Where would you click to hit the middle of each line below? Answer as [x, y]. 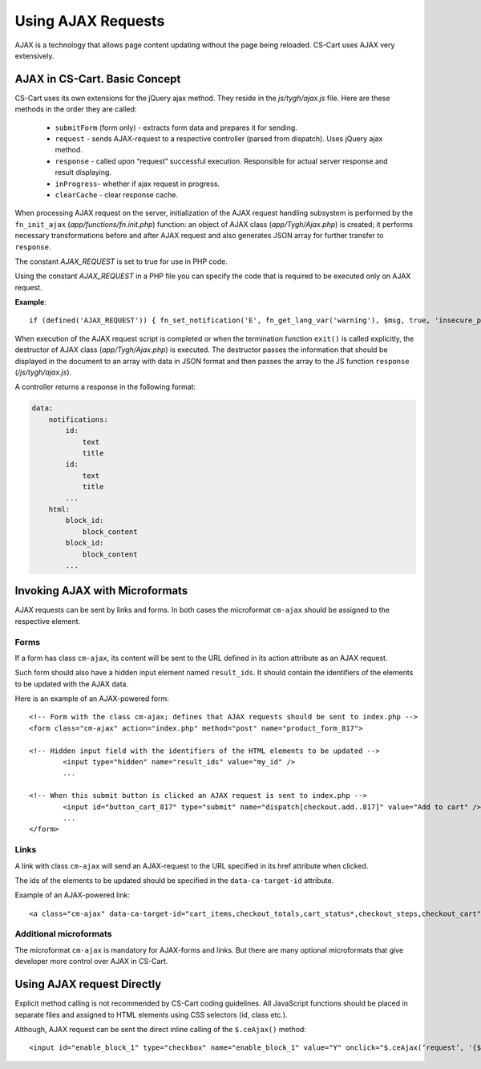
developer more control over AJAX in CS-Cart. [91, 962]
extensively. [34, 55]
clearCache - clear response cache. [117, 194]
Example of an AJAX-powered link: [72, 895]
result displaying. [83, 172]
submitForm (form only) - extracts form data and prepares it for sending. [176, 128]
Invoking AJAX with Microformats [101, 591]
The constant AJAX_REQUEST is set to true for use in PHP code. [121, 261]
